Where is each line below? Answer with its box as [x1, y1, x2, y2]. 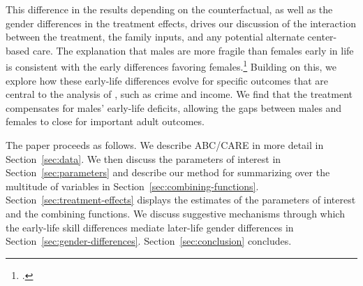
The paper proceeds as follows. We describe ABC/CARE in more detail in [6, 138, 324, 152]
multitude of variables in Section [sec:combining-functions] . [6, 178, 259, 193]
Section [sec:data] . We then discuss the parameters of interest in [6, 151, 281, 166]
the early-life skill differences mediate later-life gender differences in [6, 220, 294, 234]
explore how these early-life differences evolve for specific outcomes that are [6, 73, 329, 87]
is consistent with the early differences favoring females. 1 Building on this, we [6, 57, 337, 74]
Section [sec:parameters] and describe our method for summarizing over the [6, 165, 330, 180]
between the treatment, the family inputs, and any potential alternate [6, 29, 304, 44]
